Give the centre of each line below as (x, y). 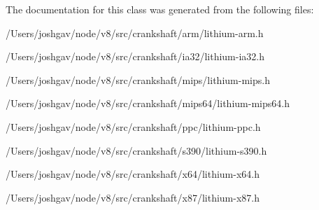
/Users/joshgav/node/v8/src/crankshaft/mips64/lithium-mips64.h (148, 103)
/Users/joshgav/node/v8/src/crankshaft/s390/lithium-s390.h (136, 150)
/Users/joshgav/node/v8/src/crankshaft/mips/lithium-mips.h (138, 79)
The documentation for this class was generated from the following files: (160, 9)
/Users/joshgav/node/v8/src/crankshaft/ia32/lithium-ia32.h (135, 56)
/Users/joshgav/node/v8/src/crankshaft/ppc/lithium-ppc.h (133, 126)
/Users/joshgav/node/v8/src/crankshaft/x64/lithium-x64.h (133, 174)
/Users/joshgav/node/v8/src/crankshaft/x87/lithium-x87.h (133, 197)
